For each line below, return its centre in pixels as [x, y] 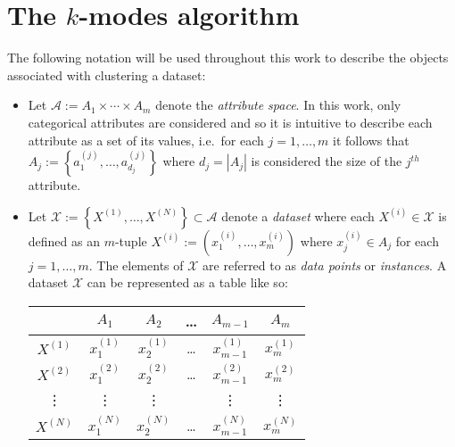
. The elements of [136, 265]
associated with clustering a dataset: [107, 74]
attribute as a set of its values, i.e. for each [146, 140]
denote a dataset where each [298, 215]
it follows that [371, 140]
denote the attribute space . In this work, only [278, 105]
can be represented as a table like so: [187, 282]
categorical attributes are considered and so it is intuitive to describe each [230, 122]
